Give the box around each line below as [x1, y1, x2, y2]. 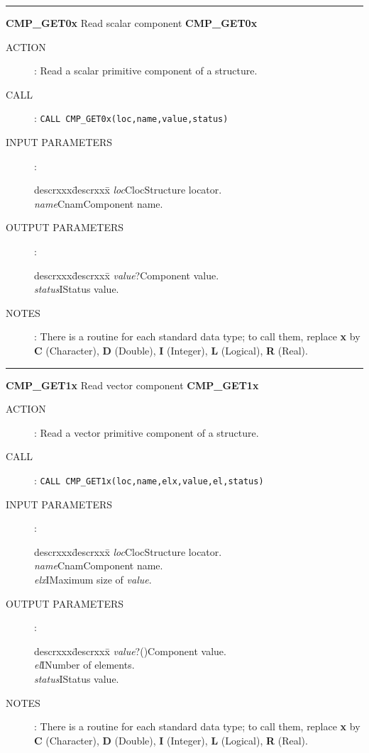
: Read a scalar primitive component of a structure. [34, 63, 258, 78]
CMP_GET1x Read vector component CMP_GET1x [6, 377, 259, 392]
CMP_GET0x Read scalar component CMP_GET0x [6, 16, 258, 30]
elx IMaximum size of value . [34, 571, 152, 586]
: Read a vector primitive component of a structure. [34, 425, 259, 440]
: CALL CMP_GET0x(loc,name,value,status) [34, 111, 228, 125]
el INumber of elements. [34, 657, 135, 672]
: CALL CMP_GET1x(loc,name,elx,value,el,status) [34, 472, 264, 487]
